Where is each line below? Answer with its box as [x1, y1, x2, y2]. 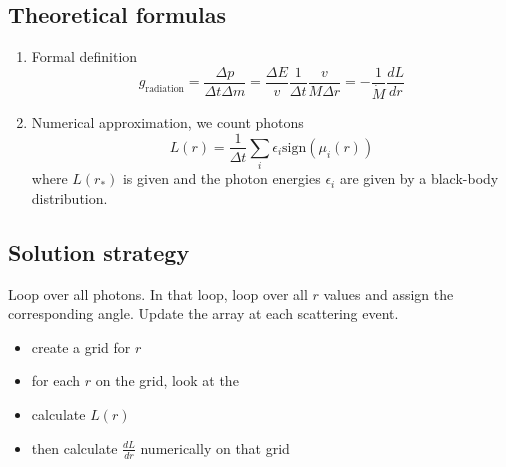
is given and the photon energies [122, 168, 321, 189]
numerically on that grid [140, 437, 290, 458]
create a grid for [31, 336, 131, 357]
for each [31, 370, 81, 391]
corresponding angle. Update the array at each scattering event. [8, 303, 399, 324]
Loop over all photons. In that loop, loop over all [8, 283, 308, 304]
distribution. [31, 187, 108, 208]
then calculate [31, 437, 118, 458]
